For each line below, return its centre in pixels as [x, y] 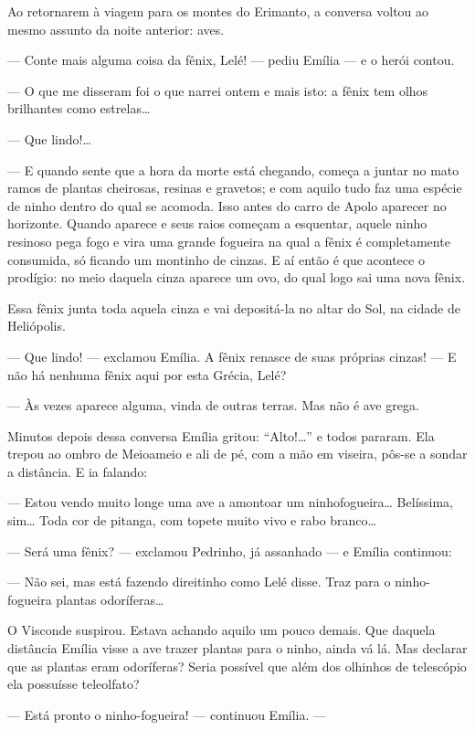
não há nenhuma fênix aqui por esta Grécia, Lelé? [147, 374]
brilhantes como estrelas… [79, 108]
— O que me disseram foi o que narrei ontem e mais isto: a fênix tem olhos [218, 90]
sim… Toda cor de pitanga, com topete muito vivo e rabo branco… [192, 520]
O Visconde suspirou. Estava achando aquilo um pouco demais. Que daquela [222, 630]
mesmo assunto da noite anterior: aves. [116, 29]
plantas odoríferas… [110, 599]
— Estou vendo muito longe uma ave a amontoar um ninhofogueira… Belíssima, [231, 502]
